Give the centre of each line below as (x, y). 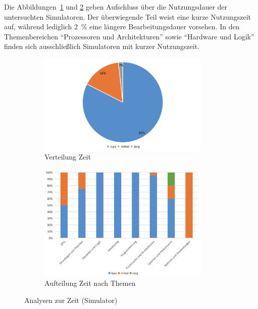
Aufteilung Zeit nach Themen (90, 283)
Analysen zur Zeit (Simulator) (71, 300)
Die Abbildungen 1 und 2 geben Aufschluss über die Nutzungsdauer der (116, 7)
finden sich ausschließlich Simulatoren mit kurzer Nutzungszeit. (102, 46)
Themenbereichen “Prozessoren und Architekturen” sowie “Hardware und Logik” (129, 36)
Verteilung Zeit (68, 157)
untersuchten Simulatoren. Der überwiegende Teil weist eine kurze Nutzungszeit (128, 16)
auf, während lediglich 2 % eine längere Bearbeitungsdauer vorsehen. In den (122, 27)
